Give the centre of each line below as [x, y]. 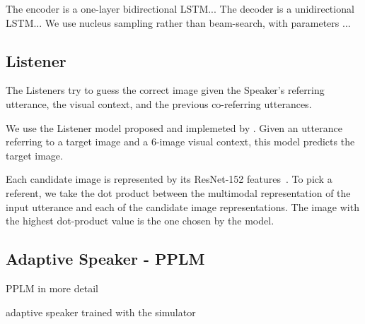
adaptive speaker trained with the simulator [101, 312]
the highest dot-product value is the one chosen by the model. [140, 221]
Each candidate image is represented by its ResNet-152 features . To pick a [169, 179]
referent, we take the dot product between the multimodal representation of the [178, 192]
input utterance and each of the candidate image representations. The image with [182, 206]
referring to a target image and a [77, 142]
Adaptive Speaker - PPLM [105, 259]
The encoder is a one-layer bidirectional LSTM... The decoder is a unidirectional [180, 8]
